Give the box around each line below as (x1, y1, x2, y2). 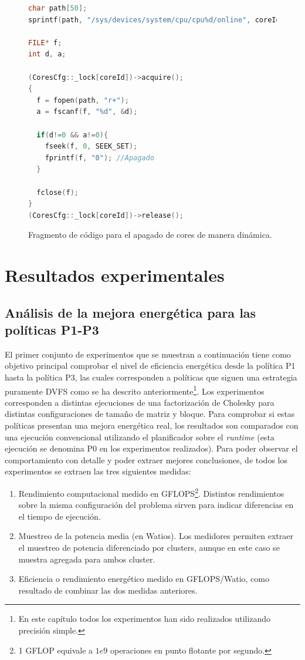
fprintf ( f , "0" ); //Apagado (45, 153, 154, 162)
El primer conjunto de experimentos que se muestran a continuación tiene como (5, 348, 291, 360)
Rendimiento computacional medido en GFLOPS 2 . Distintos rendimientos (18, 486, 284, 499)
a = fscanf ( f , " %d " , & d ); (36, 107, 138, 116)
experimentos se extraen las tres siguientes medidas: (5, 465, 191, 477)
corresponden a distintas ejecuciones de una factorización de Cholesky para (5, 396, 274, 408)
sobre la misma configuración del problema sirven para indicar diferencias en (18, 499, 294, 511)
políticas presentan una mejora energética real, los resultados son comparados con (5, 419, 299, 432)
